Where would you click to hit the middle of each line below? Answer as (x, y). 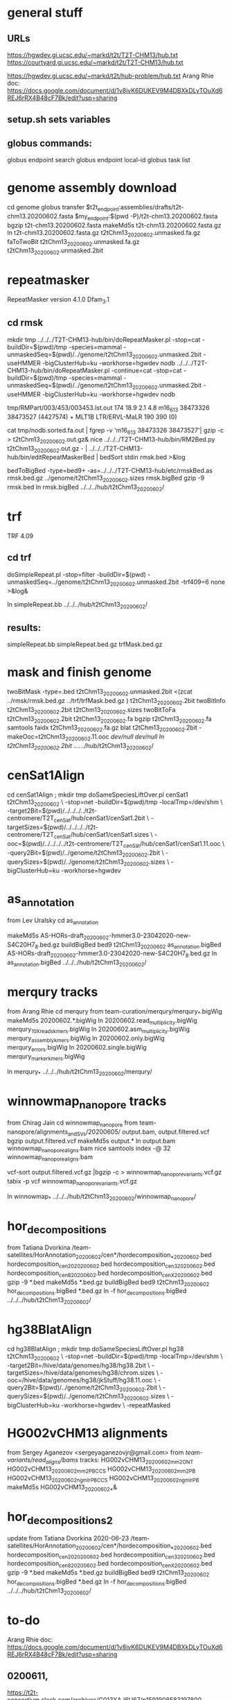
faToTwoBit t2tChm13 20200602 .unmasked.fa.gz (73, 242)
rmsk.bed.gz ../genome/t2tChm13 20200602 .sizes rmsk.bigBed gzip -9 (106, 479)
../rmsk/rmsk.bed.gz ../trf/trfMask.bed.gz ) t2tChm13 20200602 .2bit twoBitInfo (116, 701)
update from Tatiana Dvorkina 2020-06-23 (68, 1538)
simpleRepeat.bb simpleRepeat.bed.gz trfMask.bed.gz (85, 644)
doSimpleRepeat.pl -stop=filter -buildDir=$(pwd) (77, 574)
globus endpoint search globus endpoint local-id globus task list (99, 160)
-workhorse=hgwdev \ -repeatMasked (116, 1405)
